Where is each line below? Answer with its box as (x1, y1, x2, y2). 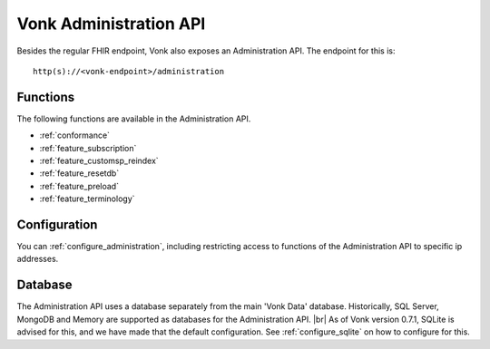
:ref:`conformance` (39, 130, 111, 141)
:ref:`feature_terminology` (39, 193, 135, 204)
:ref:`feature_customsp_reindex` (39, 155, 159, 167)
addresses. (16, 254, 59, 265)
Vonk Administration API (16, 14, 206, 34)
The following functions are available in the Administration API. (16, 113, 251, 124)
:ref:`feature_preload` (39, 180, 120, 191)
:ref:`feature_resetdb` (39, 168, 120, 179)
